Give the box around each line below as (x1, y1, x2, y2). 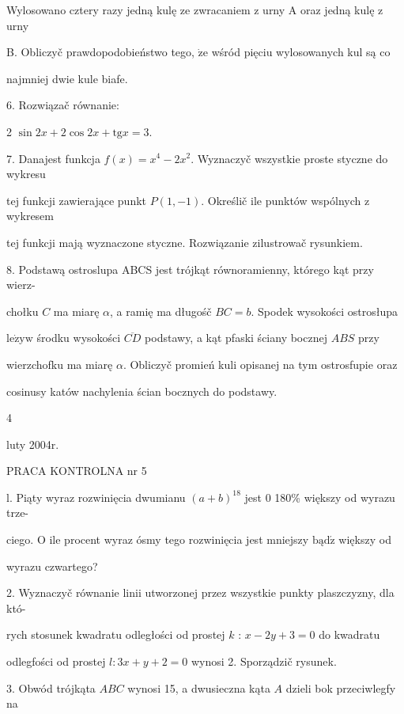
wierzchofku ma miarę (6, 355, 113, 372)
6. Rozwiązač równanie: (6, 97, 119, 113)
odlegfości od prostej (6, 653, 106, 670)
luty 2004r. (6, 435, 59, 452)
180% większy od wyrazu (274, 488, 395, 505)
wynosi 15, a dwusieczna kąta (127, 679, 270, 696)
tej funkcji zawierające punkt (6, 192, 147, 208)
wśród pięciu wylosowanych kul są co (211, 44, 391, 60)
